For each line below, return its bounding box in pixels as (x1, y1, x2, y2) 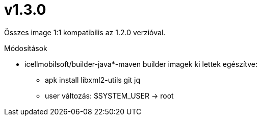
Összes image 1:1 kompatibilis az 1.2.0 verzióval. (4, 28, 166, 37)
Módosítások (4, 43, 47, 53)
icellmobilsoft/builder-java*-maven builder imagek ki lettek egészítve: (24, 59, 257, 68)
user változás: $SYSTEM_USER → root (45, 91, 174, 100)
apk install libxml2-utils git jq (45, 75, 141, 84)
